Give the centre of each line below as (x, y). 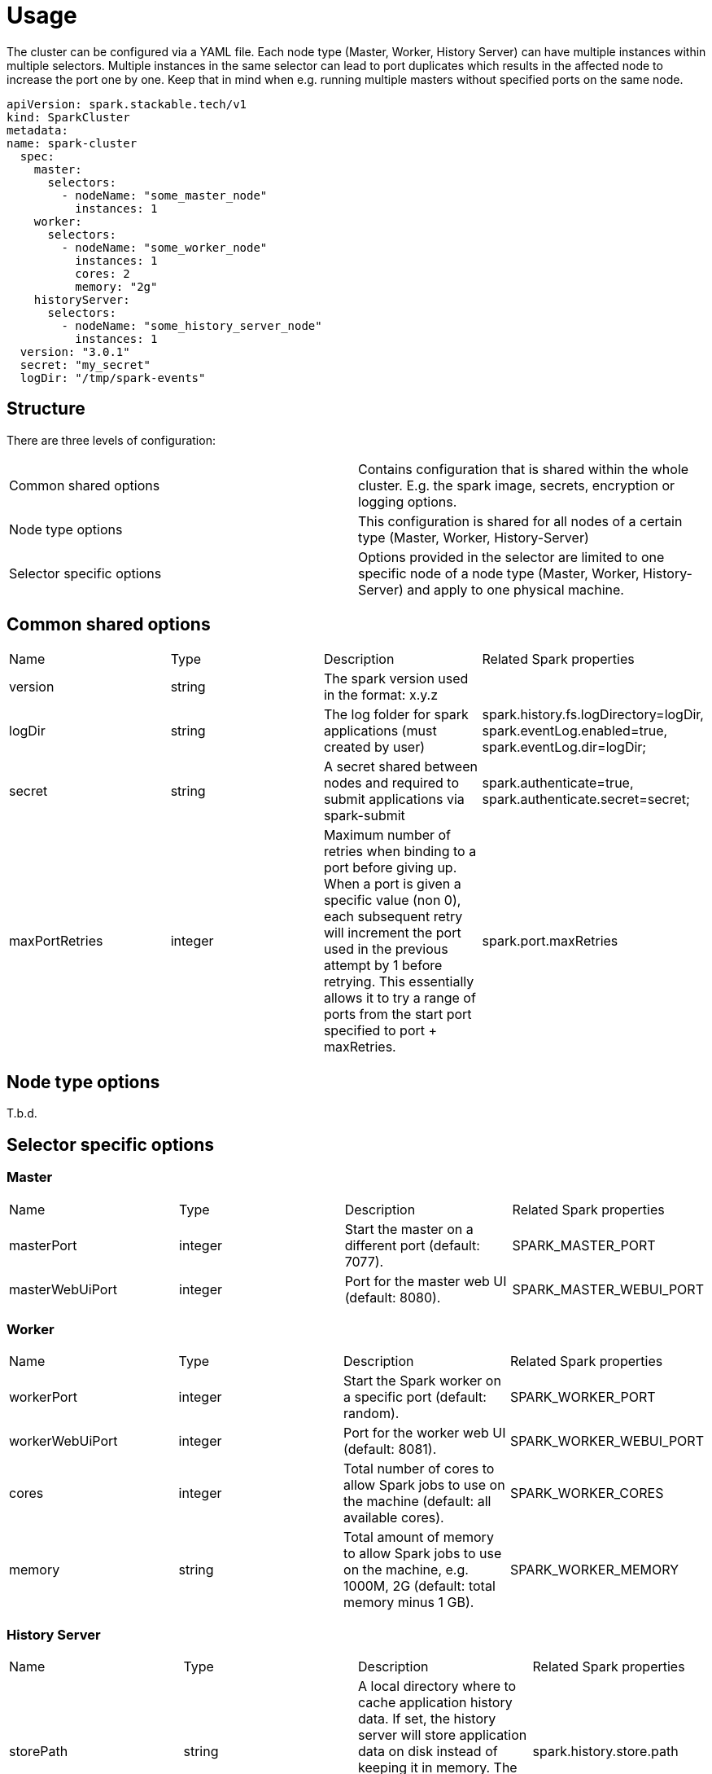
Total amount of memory (419, 1537)
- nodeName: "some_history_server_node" (192, 325)
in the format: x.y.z (380, 695)
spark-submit (364, 816)
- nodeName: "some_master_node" (164, 195)
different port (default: (412, 1245)
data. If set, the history (427, 1719)
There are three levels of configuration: (111, 440)
